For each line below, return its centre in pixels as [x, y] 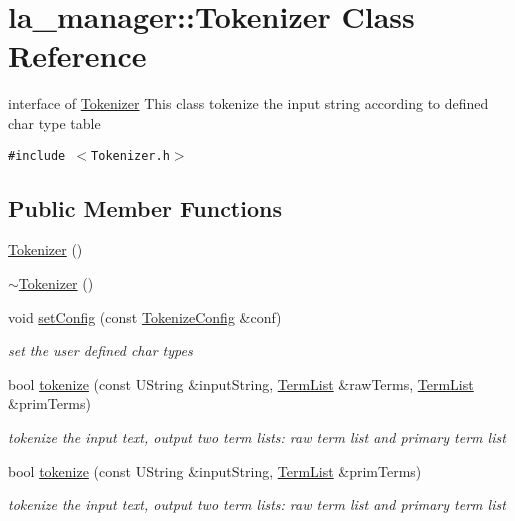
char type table [54, 122]
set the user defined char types [100, 350]
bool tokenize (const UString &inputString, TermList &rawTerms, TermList [241, 383]
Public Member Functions [145, 207]
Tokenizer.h [130, 155]
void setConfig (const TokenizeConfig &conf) [145, 316]
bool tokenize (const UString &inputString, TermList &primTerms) [215, 470]
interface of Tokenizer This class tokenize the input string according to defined [248, 103]
